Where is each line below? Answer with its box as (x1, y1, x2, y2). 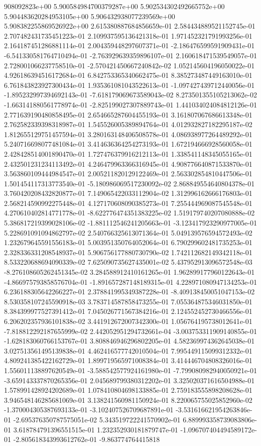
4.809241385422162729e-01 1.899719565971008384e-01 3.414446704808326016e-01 (4, 355, 252, 366)
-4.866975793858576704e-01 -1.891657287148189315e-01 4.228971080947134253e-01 (4, 276, 257, 287)
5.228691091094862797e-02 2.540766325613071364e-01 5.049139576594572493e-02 (4, 227, 252, 238)
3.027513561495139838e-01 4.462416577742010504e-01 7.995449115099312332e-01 (4, 345, 252, 356)
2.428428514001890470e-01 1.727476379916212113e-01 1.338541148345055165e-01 (4, 148, 252, 159)
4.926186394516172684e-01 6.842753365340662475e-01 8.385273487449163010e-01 (4, 70, 252, 80)
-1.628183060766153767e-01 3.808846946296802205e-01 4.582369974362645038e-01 (4, 336, 255, 346)
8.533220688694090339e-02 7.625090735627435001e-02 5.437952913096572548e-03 (4, 257, 252, 267)
